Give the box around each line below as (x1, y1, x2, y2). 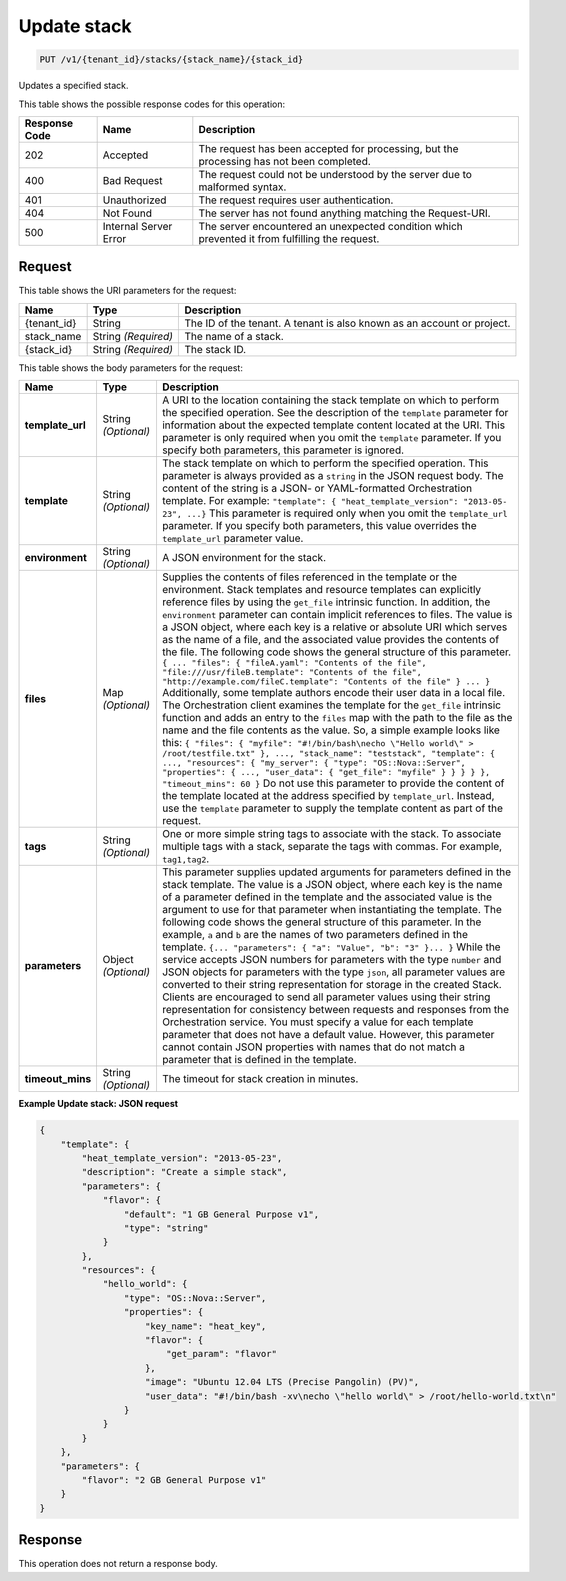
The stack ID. (184, 342, 247, 356)
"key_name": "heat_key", (145, 1320, 267, 1332)
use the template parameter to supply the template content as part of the (161, 801, 504, 815)
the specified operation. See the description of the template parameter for (161, 406, 509, 420)
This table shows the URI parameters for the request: (18, 285, 237, 297)
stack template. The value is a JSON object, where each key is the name (161, 878, 503, 892)
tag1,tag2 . (161, 852, 210, 866)
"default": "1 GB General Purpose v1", (123, 1208, 320, 1220)
